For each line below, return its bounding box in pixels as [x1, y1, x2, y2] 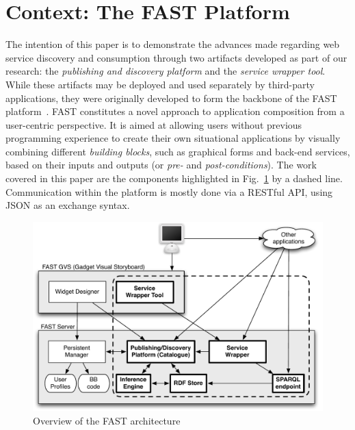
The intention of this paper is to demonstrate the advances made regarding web [5, 37, 340, 51]
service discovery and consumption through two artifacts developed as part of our [5, 50, 347, 64]
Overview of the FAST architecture [33, 414, 181, 428]
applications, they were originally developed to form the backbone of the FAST [5, 90, 337, 105]
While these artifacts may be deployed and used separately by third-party [5, 77, 315, 91]
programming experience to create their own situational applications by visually [5, 131, 341, 145]
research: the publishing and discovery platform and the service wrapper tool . [5, 64, 326, 78]
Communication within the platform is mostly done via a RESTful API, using [5, 184, 333, 199]
